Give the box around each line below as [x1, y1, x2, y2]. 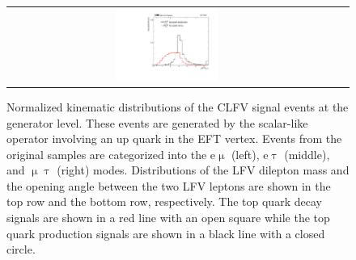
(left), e [231, 145, 269, 162]
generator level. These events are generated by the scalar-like [6, 114, 308, 131]
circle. [6, 241, 36, 258]
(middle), [284, 145, 330, 162]
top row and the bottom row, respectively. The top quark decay [6, 193, 322, 210]
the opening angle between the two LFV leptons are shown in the [6, 177, 331, 194]
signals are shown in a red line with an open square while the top [6, 209, 330, 226]
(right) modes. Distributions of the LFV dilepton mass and [57, 161, 350, 178]
